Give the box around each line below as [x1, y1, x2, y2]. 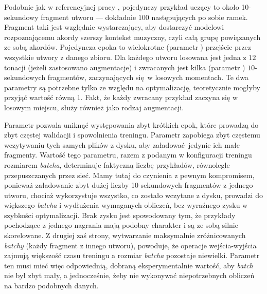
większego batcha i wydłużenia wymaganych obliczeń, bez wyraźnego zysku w [4, 200, 248, 210]
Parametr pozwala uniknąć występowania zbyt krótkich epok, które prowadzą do [4, 119, 259, 130]
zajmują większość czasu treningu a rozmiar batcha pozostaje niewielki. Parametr [4, 250, 260, 261]
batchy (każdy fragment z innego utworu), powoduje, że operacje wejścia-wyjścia [4, 240, 257, 250]
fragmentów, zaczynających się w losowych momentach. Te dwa [47, 72, 249, 83]
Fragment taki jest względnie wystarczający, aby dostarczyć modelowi [4, 22, 224, 32]
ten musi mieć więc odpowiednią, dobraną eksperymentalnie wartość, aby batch [4, 260, 253, 270]
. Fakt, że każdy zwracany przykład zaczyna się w [80, 92, 238, 103]
